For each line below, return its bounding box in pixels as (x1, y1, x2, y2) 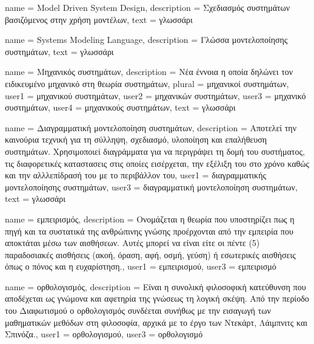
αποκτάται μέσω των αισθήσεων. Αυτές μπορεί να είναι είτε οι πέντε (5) (5, 236, 260, 249)
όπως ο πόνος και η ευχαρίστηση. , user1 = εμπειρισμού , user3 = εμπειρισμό (5, 260, 276, 273)
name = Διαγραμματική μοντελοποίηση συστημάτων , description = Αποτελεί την (5, 121, 296, 134)
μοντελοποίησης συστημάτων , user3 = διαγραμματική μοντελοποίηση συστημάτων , (5, 180, 298, 193)
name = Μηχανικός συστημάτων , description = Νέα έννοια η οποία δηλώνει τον (5, 65, 293, 78)
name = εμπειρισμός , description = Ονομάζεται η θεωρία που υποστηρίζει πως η (5, 212, 295, 225)
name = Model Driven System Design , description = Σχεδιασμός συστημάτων (5, 1, 290, 13)
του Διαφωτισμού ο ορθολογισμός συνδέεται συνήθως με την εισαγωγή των (5, 304, 271, 317)
